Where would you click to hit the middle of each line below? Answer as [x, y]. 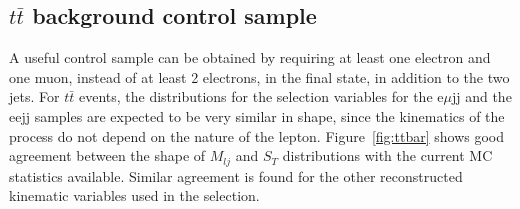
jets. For [34, 96]
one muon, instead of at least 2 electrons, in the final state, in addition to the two [259, 76]
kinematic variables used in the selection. [134, 195]
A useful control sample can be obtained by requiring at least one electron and [250, 57]
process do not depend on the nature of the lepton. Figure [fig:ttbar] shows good [256, 135]
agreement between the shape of [107, 155]
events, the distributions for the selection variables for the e [261, 96]
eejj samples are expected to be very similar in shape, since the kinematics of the [257, 115]
